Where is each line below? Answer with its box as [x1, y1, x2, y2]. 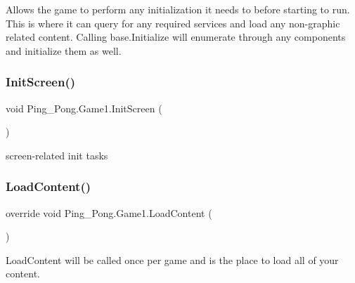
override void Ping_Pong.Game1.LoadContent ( [6, 205, 212, 220]
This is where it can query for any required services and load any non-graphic [6, 15, 340, 30]
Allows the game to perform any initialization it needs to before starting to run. [6, 2, 350, 16]
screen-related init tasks [6, 147, 108, 162]
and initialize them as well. [6, 43, 122, 58]
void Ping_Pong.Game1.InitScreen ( [6, 100, 162, 115]
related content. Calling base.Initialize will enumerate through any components [6, 29, 346, 44]
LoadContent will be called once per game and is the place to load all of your [6, 252, 339, 267]
